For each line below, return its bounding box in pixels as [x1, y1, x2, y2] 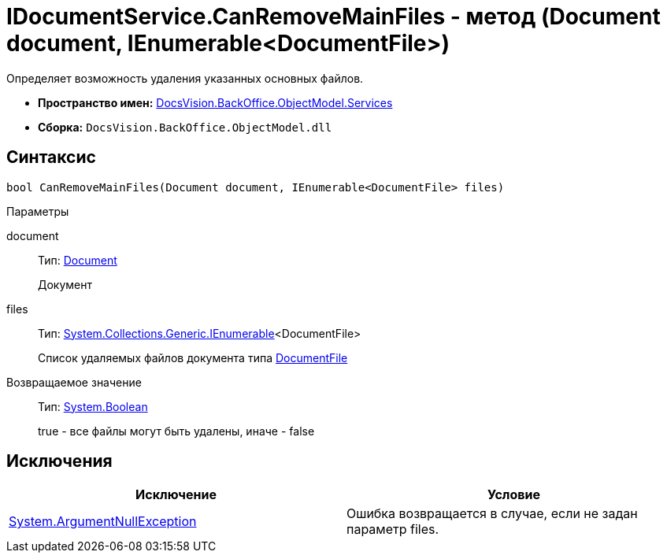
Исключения [6, 451, 113, 472]
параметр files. [346, 521, 439, 538]
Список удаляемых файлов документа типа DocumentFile [38, 350, 348, 365]
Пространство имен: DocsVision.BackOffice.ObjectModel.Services [38, 95, 393, 109]
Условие [487, 487, 540, 503]
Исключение [135, 487, 217, 503]
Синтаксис [6, 147, 96, 168]
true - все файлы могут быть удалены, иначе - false [38, 424, 315, 438]
